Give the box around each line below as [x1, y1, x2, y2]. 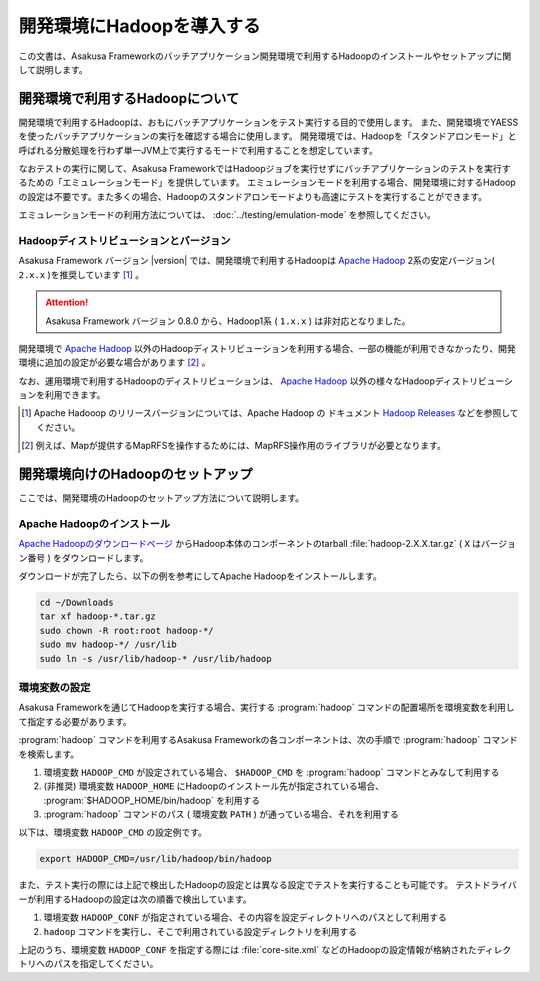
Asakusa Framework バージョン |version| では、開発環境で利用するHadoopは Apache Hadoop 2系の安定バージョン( [18, 255, 495, 267]
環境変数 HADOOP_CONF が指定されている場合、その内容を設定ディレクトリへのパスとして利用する [43, 911, 447, 924]
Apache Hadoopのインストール [18, 516, 171, 530]
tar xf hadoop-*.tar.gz [39, 611, 157, 622]
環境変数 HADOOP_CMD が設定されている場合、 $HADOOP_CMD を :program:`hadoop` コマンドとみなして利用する [43, 766, 500, 778]
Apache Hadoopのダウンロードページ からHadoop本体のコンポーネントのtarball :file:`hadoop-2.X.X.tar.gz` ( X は [18, 538, 482, 550]
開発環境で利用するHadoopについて [18, 90, 240, 107]
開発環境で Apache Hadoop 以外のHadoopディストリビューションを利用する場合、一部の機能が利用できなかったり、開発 [18, 342, 517, 354]
